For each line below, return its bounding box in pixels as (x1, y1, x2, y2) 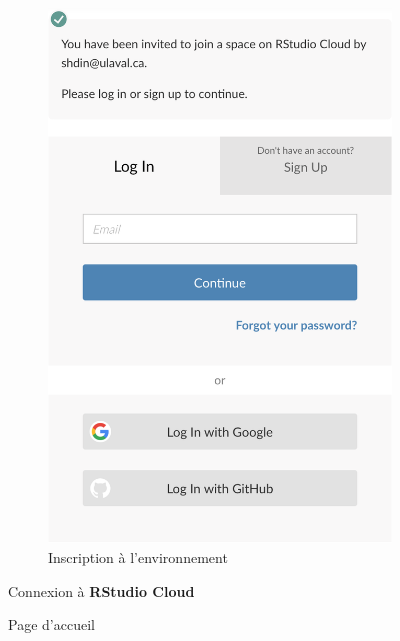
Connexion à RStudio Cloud (8, 580, 195, 601)
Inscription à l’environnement (48, 546, 228, 567)
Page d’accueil (8, 614, 95, 635)
